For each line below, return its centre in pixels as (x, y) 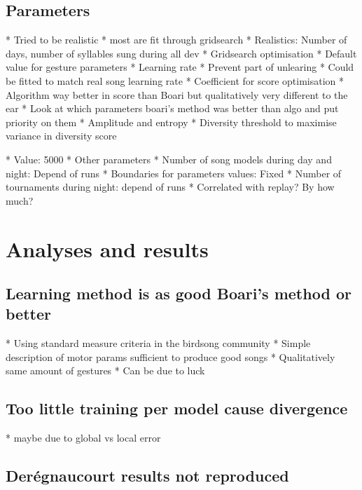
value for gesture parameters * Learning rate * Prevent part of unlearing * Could (180, 67)
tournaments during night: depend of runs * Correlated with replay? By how (170, 187)
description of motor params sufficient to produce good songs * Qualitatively (170, 356)
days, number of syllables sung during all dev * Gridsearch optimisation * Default (181, 53)
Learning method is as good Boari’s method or (179, 293)
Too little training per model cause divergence (177, 408)
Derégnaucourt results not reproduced (147, 476)
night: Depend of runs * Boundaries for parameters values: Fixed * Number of (174, 173)
